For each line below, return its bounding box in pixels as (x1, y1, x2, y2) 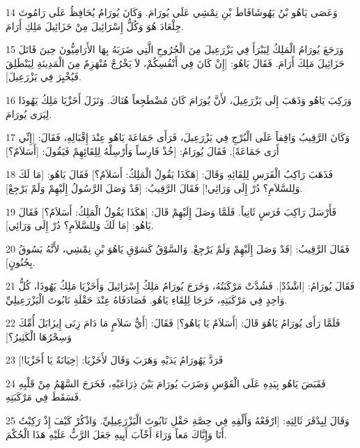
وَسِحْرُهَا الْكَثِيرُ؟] (6, 329, 72, 343)
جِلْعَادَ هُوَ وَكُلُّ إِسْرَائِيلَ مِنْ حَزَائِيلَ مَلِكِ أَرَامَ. (6, 18, 184, 33)
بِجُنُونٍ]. (6, 255, 36, 269)
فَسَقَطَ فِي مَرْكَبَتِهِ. (6, 389, 81, 404)
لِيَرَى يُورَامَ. (6, 106, 52, 121)
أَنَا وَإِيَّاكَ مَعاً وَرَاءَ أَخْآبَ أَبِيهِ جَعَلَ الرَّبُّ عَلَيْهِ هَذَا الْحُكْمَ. (6, 426, 227, 441)
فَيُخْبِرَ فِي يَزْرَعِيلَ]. (6, 69, 81, 84)
